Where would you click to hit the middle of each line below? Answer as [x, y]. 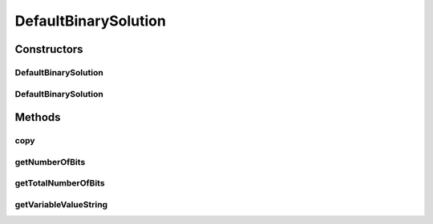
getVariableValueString [61, 204]
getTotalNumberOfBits [60, 183]
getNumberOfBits [50, 162]
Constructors [49, 49]
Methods [38, 117]
